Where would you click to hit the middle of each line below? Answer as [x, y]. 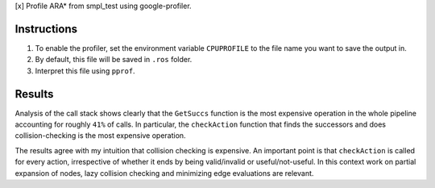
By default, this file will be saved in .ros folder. [114, 60]
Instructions [46, 29]
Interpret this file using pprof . [85, 71]
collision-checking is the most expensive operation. [100, 136]
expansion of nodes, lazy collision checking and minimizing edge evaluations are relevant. [164, 173]
